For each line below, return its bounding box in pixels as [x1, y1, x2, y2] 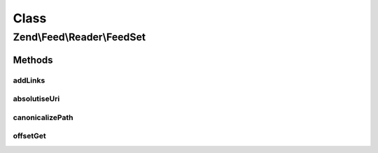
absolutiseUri [13, 94, 60, 104]
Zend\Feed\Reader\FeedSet [13, 31, 146, 43]
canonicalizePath [13, 112, 73, 122]
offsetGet [13, 131, 46, 141]
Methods [13, 54, 53, 66]
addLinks [13, 75, 45, 85]
